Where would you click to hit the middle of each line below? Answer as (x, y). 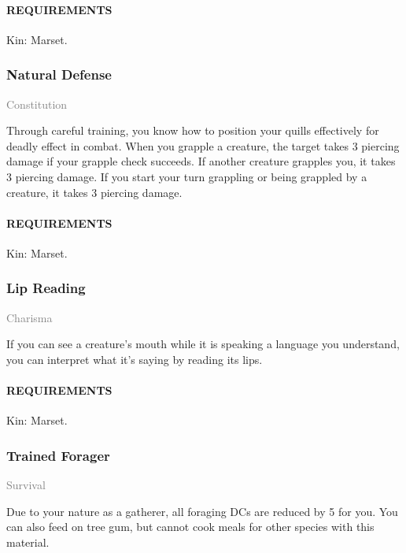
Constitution (37, 104)
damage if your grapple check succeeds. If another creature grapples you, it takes (201, 161)
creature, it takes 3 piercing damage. (94, 192)
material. (28, 542)
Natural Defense (59, 74)
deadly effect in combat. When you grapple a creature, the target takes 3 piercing (203, 145)
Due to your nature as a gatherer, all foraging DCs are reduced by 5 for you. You (202, 511)
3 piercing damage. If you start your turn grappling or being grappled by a (187, 176)
